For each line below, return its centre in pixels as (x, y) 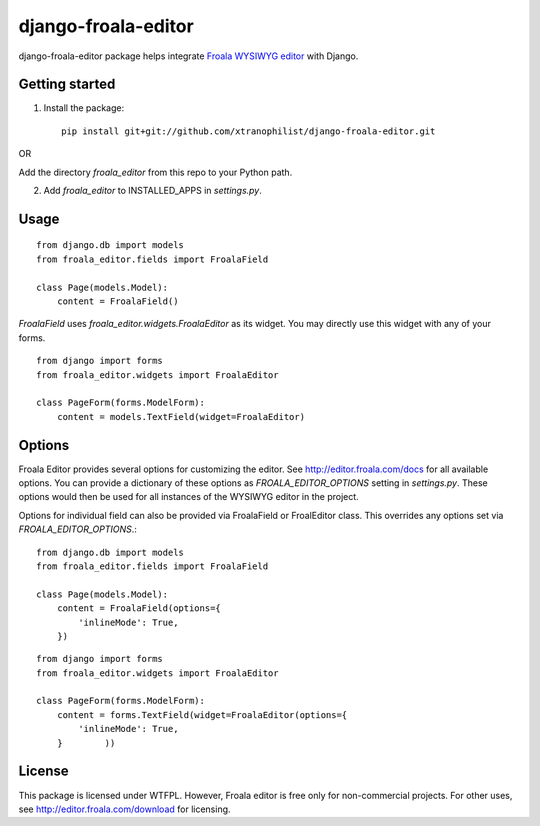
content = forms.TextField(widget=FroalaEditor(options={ (202, 714)
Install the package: (84, 108)
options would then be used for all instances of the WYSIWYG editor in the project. (188, 497)
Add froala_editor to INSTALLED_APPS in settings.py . (152, 191)
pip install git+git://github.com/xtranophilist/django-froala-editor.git (248, 131)
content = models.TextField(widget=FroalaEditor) (180, 416)
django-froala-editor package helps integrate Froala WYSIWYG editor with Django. (188, 56)
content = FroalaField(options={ (139, 608)
